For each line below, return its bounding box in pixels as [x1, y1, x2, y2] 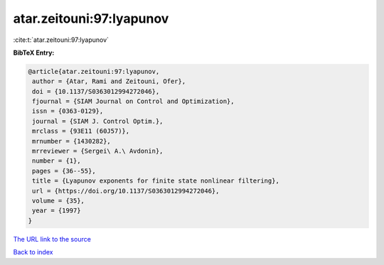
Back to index [13, 248, 53, 256]
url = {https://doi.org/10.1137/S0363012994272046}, [32, 187, 220, 195]
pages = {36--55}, [32, 167, 96, 175]
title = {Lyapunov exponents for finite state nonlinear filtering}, [32, 177, 280, 185]
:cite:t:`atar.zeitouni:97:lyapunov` [13, 36, 110, 44]
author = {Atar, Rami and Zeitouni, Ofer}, [32, 77, 186, 85]
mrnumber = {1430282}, [32, 137, 112, 145]
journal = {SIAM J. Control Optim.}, [32, 117, 164, 125]
